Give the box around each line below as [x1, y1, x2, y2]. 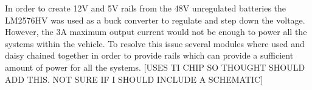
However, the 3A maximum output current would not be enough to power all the [5, 25, 307, 38]
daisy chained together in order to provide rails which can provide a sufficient [5, 49, 294, 62]
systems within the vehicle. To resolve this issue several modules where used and [5, 37, 305, 50]
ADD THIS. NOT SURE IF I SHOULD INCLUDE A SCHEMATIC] [5, 72, 263, 85]
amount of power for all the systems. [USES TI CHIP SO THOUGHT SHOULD [5, 60, 305, 73]
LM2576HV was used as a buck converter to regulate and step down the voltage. [5, 13, 305, 26]
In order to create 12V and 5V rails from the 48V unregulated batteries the [5, 2, 286, 14]
